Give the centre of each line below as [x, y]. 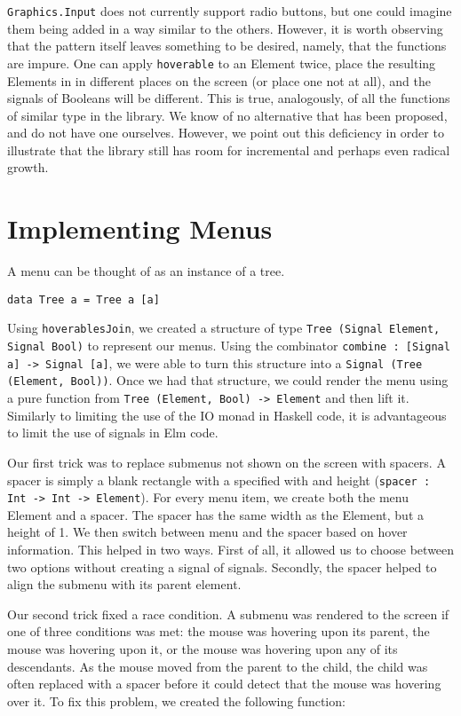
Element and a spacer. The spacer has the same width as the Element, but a [216, 514]
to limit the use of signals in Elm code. [113, 433]
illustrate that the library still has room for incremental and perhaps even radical [229, 149]
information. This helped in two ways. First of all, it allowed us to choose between [231, 549]
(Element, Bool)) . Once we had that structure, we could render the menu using [228, 380]
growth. [28, 167]
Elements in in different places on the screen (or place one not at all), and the [219, 80]
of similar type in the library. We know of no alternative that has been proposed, [227, 115]
